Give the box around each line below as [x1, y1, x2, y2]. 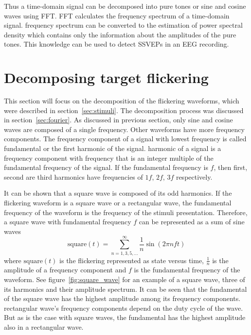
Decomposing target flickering [4, 67, 209, 87]
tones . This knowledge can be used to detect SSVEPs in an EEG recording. [4, 39, 229, 49]
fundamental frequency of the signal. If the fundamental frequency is [4, 162, 208, 172]
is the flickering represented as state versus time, [59, 255, 204, 265]
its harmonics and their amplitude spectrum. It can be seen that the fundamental [4, 284, 247, 294]
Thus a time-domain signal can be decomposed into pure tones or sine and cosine [4, 1, 246, 11]
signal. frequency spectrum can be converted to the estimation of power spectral [4, 20, 243, 30]
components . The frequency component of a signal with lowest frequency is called [4, 134, 247, 144]
